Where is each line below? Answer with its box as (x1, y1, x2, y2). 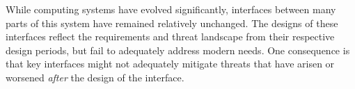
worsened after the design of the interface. (6, 70, 184, 84)
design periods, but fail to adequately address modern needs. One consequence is (6, 42, 350, 57)
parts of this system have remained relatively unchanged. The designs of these (6, 15, 338, 30)
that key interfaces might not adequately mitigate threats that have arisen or (6, 56, 335, 71)
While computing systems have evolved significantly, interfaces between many (6, 2, 336, 16)
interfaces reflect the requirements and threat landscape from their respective (6, 29, 335, 44)
